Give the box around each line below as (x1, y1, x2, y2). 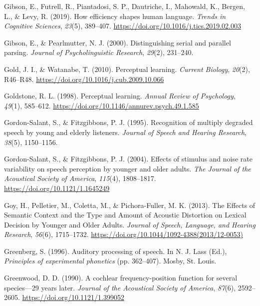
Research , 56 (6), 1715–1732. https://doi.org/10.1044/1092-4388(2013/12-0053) (4, 229, 243, 239)
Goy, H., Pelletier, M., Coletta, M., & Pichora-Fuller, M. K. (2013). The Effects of (4, 199, 256, 210)
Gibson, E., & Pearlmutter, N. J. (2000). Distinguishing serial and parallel (4, 37, 231, 47)
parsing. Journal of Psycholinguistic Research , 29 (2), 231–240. (4, 47, 194, 57)
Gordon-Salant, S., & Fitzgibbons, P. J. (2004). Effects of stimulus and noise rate (4, 153, 253, 164)
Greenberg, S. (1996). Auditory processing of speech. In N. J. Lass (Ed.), (4, 245, 227, 256)
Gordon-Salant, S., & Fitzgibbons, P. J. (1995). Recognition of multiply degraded (4, 117, 253, 127)
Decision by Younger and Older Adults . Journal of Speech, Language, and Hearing (4, 219, 256, 229)
